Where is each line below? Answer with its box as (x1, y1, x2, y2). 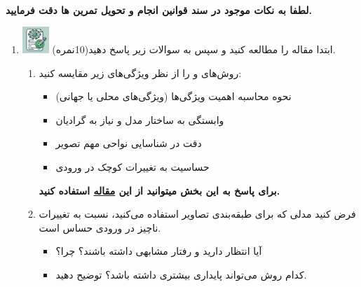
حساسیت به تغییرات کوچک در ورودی (55, 159, 210, 174)
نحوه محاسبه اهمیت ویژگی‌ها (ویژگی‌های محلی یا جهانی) (55, 89, 292, 104)
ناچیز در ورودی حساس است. (39, 220, 161, 234)
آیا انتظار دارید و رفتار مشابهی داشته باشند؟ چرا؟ (55, 244, 262, 258)
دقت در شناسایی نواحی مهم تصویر (55, 136, 202, 150)
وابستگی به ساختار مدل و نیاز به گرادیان (55, 112, 224, 127)
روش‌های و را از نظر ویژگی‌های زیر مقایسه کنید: (39, 65, 242, 80)
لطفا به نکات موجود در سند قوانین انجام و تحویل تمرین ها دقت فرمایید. (6, 2, 312, 17)
